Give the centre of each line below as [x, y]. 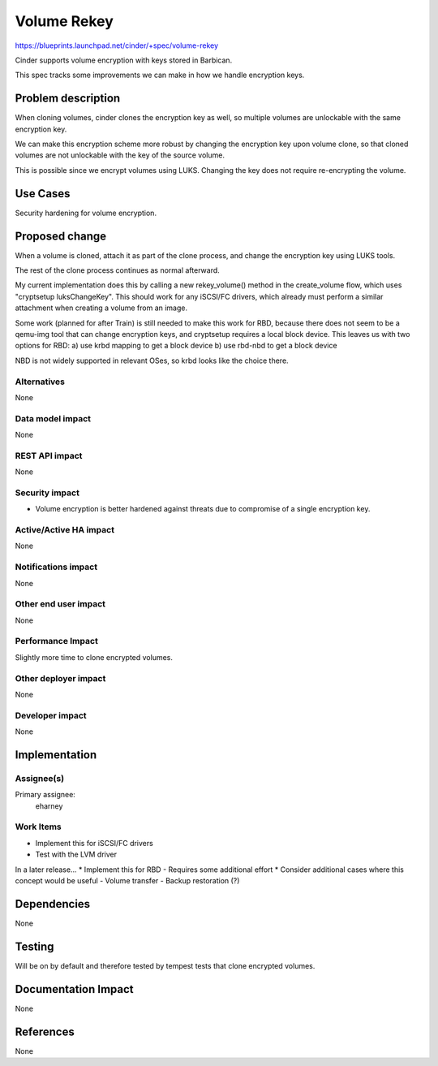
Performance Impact [57, 641]
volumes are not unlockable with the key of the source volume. [120, 155]
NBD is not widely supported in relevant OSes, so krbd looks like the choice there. [152, 360]
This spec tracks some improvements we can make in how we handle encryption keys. [160, 75]
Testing [34, 946]
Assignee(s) [40, 778]
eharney [49, 806]
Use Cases [43, 194]
